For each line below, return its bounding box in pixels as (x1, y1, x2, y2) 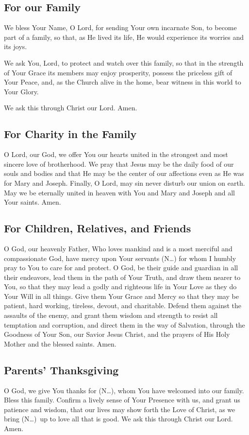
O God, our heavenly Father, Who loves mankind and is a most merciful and (4, 243, 232, 253)
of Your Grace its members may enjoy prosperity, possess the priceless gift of (4, 67, 232, 77)
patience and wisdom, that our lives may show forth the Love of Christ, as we (4, 404, 235, 414)
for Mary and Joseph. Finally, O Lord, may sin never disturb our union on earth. (4, 177, 245, 188)
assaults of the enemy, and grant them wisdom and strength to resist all (4, 310, 218, 320)
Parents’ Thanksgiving (4, 362, 119, 377)
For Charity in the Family (4, 126, 137, 141)
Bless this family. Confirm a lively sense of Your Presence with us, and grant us (4, 395, 240, 405)
